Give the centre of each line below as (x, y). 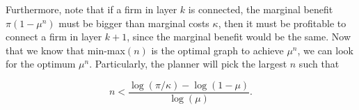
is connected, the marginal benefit (261, 9)
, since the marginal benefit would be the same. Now (239, 37)
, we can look (325, 50)
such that (319, 64)
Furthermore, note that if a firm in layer (91, 9)
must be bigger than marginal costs (134, 23)
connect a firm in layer (54, 37)
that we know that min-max (65, 50)
